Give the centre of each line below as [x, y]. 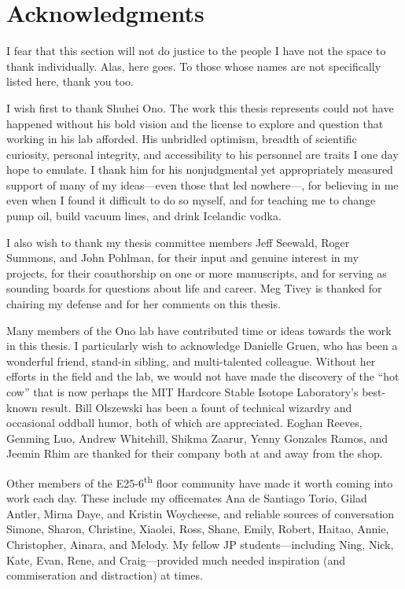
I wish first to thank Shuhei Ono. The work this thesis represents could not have [200, 107]
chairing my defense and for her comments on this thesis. [144, 304]
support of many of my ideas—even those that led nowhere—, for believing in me [202, 184]
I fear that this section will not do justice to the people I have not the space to [196, 51]
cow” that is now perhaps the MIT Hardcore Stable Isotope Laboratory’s [182, 392]
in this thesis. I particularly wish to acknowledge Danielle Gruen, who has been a [202, 346]
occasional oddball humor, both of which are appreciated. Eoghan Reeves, [184, 423]
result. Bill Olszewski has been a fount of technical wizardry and [197, 407]
